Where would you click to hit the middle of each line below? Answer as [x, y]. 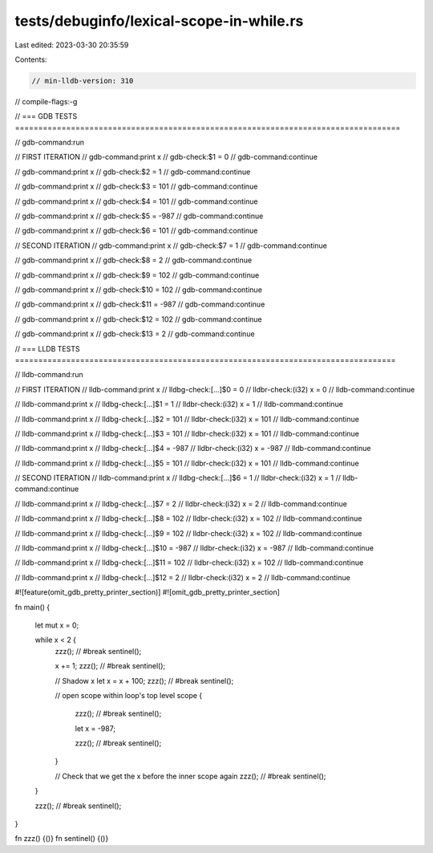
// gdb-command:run [49, 142]
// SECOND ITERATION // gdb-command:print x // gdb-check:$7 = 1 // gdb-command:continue [171, 246]
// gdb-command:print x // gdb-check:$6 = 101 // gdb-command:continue [136, 231]
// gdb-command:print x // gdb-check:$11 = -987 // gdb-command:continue [140, 304]
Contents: [31, 59]
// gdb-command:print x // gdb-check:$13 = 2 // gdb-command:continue [135, 334]
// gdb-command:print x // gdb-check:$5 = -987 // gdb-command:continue [139, 216]
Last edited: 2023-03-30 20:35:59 [72, 45]
